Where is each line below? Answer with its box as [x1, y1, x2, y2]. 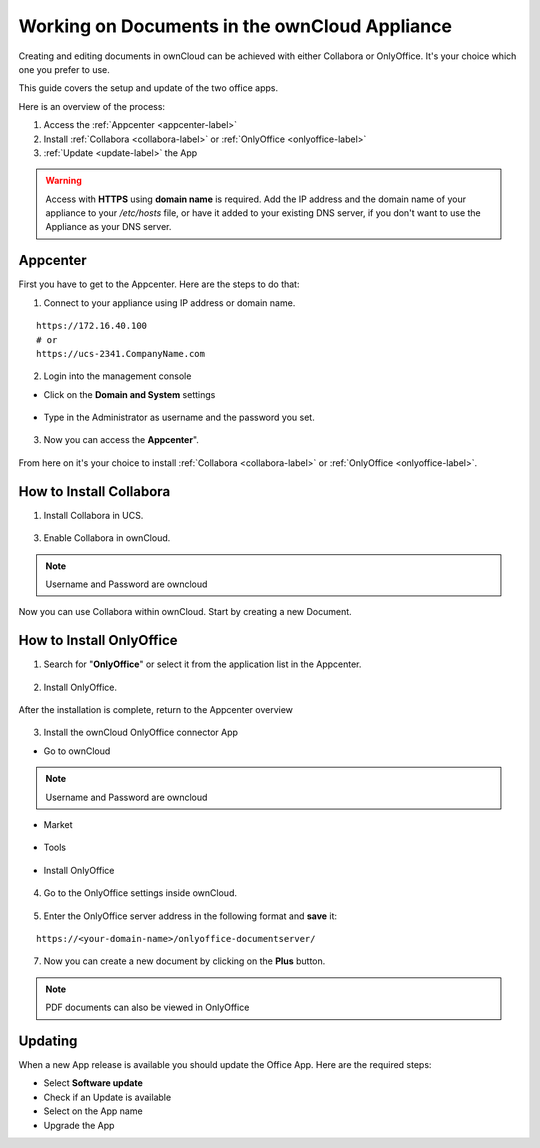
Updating [18, 1032, 78, 1049]
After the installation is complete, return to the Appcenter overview [18, 704, 294, 716]
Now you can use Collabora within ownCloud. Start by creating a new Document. [18, 606, 352, 618]
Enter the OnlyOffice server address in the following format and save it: [43, 910, 338, 922]
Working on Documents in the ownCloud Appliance [18, 15, 452, 37]
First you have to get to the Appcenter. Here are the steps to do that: [18, 278, 300, 290]
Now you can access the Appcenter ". [43, 434, 200, 446]
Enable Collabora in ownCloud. [43, 532, 171, 544]
